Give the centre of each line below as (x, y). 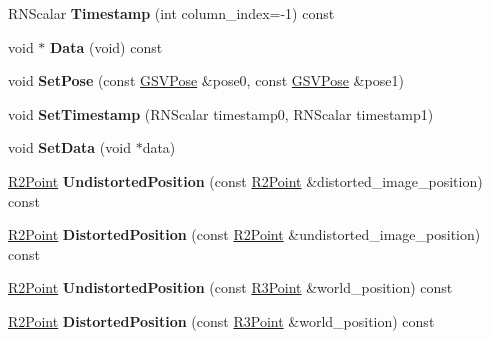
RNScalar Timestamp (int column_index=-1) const (171, 13)
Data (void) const (106, 46)
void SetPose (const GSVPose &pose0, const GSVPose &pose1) (206, 80)
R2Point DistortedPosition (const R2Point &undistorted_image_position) (244, 234)
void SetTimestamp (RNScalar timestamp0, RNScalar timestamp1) (221, 113)
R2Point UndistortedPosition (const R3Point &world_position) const (230, 287)
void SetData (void (69, 147)
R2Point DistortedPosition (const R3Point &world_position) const (221, 320)
